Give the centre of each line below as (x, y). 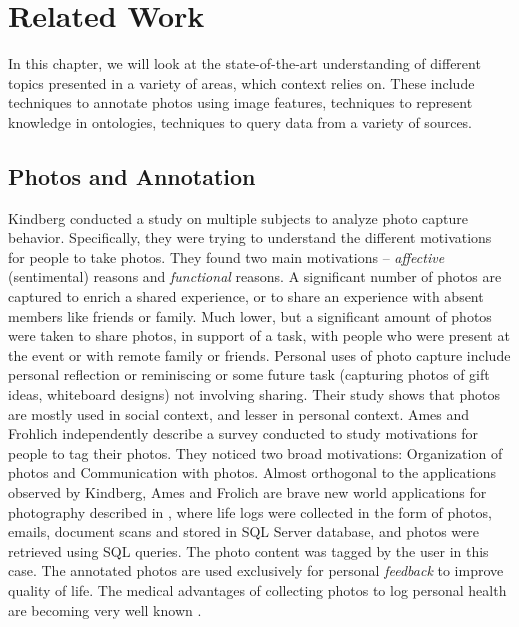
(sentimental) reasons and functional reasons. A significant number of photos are (255, 276)
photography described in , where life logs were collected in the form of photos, (250, 511)
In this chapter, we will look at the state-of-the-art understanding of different (244, 63)
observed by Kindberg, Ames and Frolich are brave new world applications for (247, 492)
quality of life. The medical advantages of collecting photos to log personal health (257, 589)
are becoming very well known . (105, 609)
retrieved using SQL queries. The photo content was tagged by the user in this (248, 550)
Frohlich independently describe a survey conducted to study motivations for (243, 433)
